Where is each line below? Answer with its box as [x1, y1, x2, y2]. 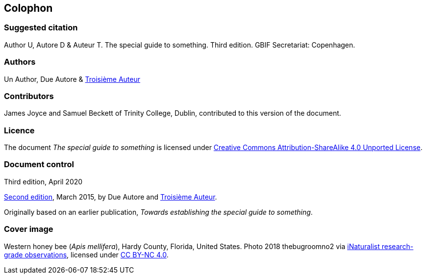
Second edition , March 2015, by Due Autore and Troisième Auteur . [4, 192, 217, 201]
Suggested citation [4, 23, 78, 33]
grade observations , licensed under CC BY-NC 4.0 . [4, 250, 169, 259]
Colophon [4, 2, 53, 14]
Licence [4, 125, 35, 135]
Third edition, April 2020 [4, 177, 83, 186]
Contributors [4, 91, 54, 101]
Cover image [4, 224, 53, 234]
